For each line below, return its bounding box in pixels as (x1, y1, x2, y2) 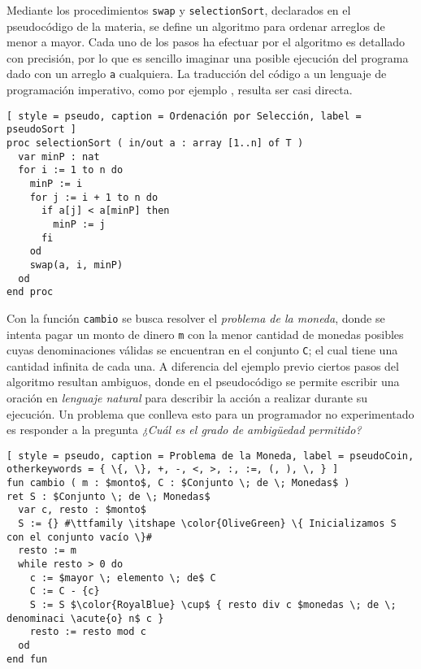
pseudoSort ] (7, 124, 76, 136)
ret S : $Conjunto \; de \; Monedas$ (7, 490, 210, 502)
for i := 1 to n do (18, 164, 124, 176)
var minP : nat (18, 150, 100, 163)
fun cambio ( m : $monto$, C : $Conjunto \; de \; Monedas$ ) (7, 477, 350, 489)
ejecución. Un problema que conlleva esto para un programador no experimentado (7, 405, 414, 422)
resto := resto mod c (29, 626, 146, 638)
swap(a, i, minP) (29, 258, 124, 271)
